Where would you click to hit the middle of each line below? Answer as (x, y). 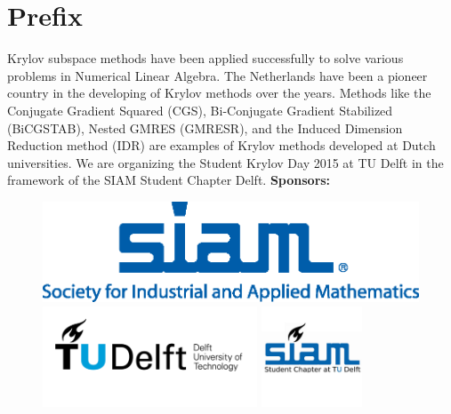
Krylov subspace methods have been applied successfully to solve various (205, 58)
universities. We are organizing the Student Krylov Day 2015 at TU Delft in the (225, 162)
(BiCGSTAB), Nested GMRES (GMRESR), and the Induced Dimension (205, 127)
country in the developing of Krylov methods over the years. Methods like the (219, 93)
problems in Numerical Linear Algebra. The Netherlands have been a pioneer (217, 75)
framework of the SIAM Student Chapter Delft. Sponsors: (169, 180)
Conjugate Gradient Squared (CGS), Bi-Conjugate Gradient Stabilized (200, 110)
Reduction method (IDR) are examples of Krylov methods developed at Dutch (221, 145)
